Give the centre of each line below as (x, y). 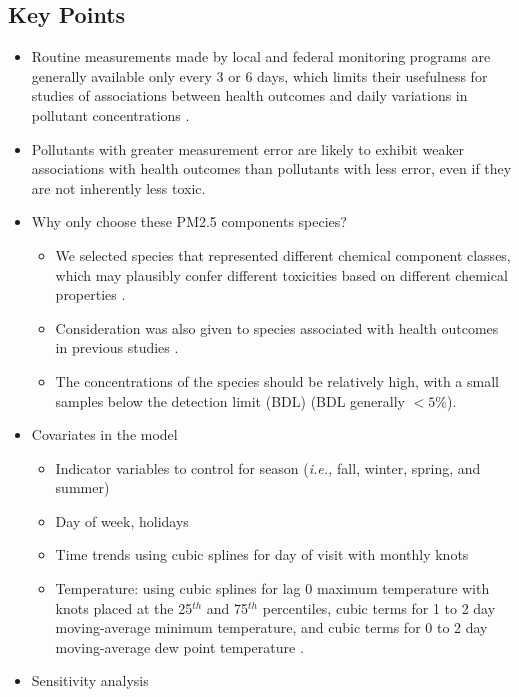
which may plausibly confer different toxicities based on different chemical (281, 274)
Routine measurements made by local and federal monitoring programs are (261, 56)
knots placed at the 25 (124, 607)
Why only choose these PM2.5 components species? (189, 221)
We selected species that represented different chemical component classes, (283, 254)
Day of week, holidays (122, 520)
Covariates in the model (104, 434)
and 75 (227, 607)
